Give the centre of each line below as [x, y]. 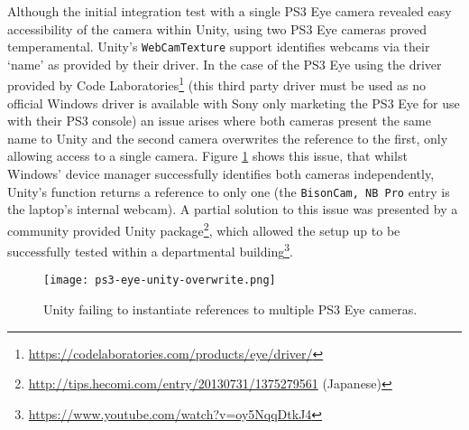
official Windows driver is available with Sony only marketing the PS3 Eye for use [234, 103]
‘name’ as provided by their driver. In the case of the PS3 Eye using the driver [225, 64]
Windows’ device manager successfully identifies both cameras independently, [221, 174]
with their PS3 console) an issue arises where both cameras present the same [219, 121]
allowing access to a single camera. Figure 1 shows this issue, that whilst [207, 156]
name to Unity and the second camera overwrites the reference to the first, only [228, 138]
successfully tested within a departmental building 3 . [150, 250]
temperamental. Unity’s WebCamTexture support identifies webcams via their [219, 47]
